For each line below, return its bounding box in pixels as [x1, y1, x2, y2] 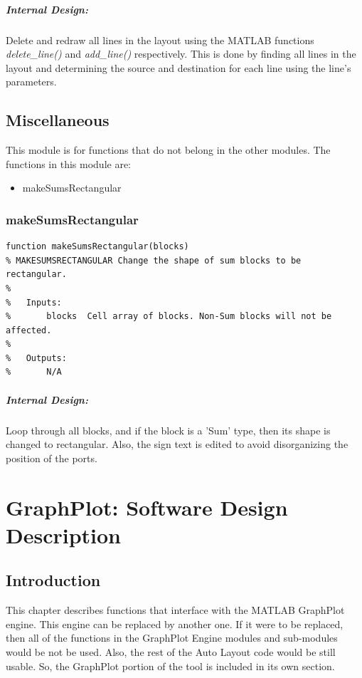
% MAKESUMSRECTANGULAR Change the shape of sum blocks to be [6, 255, 302, 266]
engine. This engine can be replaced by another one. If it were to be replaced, [6, 616, 344, 631]
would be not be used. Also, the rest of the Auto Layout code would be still [6, 644, 336, 659]
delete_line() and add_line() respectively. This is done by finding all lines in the [6, 46, 356, 61]
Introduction [6, 569, 101, 591]
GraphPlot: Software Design [6, 492, 288, 521]
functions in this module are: [6, 156, 131, 171]
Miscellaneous [6, 109, 110, 131]
